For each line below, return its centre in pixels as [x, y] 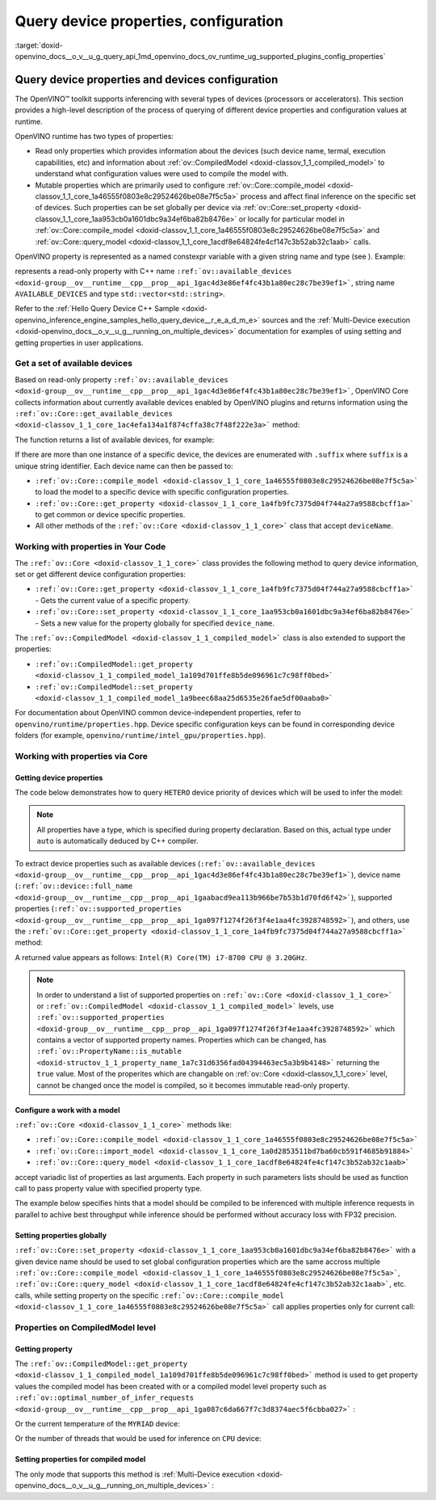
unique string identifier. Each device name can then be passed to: [124, 466]
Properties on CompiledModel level [86, 1327]
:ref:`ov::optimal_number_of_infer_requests [105, 1398]
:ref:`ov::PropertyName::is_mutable [109, 1051]
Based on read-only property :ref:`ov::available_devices [122, 379]
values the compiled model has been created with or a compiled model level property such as [171, 1386]
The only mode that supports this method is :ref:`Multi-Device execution [135, 1474]
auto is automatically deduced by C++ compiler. [117, 841]
